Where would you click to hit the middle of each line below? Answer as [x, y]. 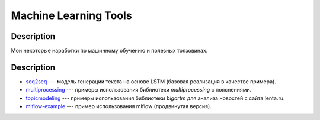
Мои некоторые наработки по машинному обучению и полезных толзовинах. [109, 51]
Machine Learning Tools [72, 15]
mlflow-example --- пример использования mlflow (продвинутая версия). [119, 106]
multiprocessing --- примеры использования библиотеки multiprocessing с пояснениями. [139, 90]
